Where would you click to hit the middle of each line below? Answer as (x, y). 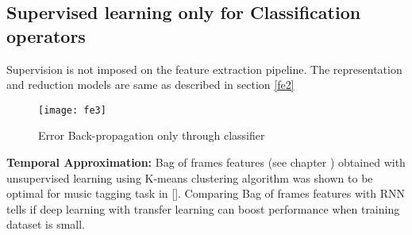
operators (46, 35)
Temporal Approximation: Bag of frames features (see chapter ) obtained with (206, 162)
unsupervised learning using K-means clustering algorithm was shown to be (190, 177)
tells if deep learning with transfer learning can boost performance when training (203, 208)
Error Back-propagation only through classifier (152, 135)
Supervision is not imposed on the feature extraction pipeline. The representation (204, 69)
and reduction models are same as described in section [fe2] (150, 85)
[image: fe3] (72, 110)
